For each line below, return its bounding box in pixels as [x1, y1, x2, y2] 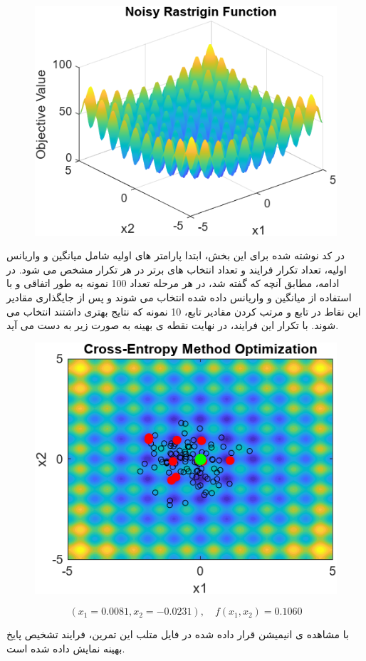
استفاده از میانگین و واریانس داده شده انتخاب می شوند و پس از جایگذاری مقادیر [6, 290, 352, 305]
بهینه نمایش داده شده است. [6, 640, 125, 655]
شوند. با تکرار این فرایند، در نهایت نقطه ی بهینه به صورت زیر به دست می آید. [6, 318, 339, 333]
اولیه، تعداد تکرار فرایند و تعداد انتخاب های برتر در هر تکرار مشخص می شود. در [6, 261, 347, 276]
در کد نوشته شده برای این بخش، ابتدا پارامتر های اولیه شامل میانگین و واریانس [6, 248, 345, 263]
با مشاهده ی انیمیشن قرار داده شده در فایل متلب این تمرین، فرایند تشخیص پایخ [6, 627, 349, 642]
